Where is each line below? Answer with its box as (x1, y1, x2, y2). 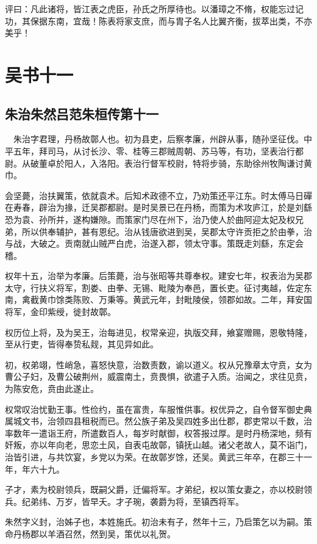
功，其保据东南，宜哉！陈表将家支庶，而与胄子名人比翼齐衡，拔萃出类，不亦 (5, 14, 312, 27)
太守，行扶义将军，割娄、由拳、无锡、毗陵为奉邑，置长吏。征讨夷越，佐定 (5, 281, 304, 294)
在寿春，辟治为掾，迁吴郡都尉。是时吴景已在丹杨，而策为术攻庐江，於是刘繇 (5, 201, 312, 214)
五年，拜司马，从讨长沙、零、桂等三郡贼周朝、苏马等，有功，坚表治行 (13, 144, 295, 157)
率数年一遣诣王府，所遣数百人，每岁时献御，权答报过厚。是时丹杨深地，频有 (5, 426, 312, 439)
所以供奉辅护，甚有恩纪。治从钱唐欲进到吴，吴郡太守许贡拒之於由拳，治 (21, 225, 312, 238)
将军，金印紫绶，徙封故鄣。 (5, 305, 116, 318)
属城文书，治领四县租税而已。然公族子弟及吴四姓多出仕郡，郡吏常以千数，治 (5, 415, 312, 427)
